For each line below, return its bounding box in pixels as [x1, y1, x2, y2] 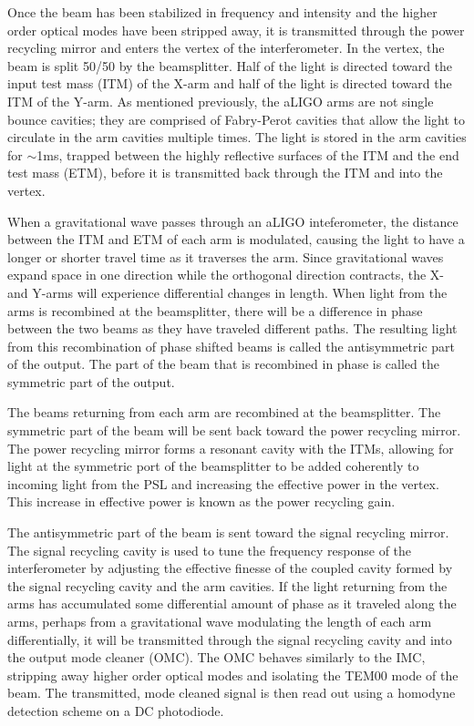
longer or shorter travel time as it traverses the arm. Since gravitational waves [7, 247, 444, 266]
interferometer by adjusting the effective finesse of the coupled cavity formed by [7, 558, 453, 578]
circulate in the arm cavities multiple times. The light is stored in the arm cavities [7, 128, 467, 147]
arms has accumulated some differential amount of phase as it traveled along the [7, 594, 457, 613]
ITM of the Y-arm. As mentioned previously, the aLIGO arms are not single [7, 91, 434, 110]
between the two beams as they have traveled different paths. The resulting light [7, 319, 458, 338]
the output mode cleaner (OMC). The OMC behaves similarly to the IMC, [7, 648, 426, 667]
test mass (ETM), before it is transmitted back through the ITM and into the [7, 163, 443, 182]
